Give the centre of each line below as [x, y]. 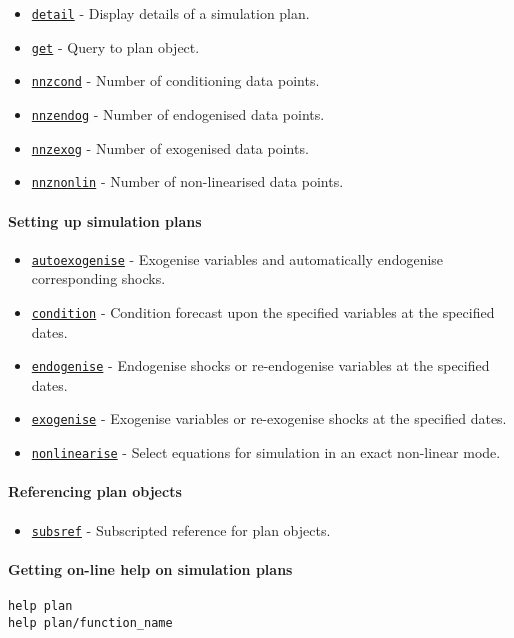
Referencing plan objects [95, 491]
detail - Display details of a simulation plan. [170, 13]
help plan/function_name [90, 622]
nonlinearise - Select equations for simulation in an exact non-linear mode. [266, 452]
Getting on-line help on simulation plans [150, 568]
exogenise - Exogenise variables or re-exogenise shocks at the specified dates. [269, 418]
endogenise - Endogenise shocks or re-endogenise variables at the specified [260, 365]
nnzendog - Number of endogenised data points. [178, 113]
